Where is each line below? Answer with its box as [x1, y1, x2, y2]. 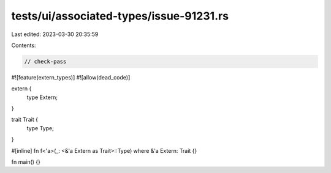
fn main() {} [11, 158, 41, 166]
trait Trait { [11, 116, 38, 123]
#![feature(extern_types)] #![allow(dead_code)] [11, 73, 131, 81]
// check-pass [24, 58, 67, 65]
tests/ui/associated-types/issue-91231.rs [11, 9, 229, 23]
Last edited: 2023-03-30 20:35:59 [11, 31, 99, 38]
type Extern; [26, 94, 58, 101]
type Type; [26, 124, 55, 131]
